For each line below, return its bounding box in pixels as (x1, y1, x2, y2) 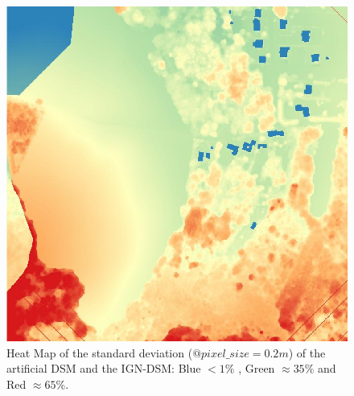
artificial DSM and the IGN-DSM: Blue (6, 360, 201, 377)
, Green (238, 360, 275, 377)
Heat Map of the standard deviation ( (6, 344, 193, 361)
